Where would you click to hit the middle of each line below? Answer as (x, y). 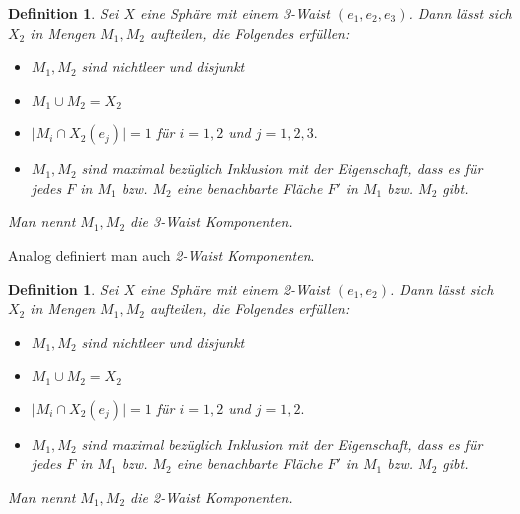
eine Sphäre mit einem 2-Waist (235, 288)
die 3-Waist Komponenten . (211, 221)
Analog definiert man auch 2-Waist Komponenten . (161, 255)
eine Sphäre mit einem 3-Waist (235, 13)
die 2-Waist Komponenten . (211, 497)
